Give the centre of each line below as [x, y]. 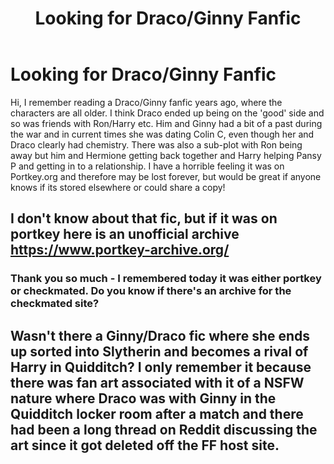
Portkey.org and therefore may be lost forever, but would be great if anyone [166, 176]
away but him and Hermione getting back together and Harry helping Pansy [166, 155]
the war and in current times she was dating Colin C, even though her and [162, 134]
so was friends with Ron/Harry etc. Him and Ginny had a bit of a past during [166, 123]
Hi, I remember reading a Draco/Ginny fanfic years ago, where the [146, 102]
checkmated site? [55, 304]
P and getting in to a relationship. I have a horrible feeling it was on [147, 166]
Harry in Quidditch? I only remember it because [161, 367]
